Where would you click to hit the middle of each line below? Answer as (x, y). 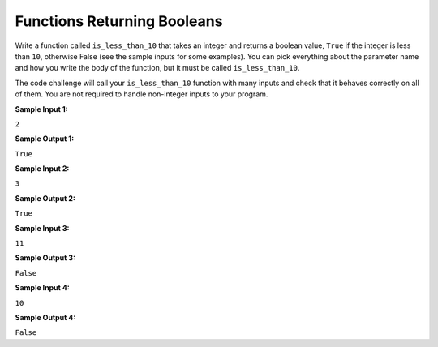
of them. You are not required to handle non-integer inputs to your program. (142, 94)
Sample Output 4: (45, 317)
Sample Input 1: (41, 109)
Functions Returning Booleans (119, 21)
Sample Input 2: (42, 169)
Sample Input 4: (43, 288)
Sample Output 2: (45, 198)
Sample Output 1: (45, 139)
